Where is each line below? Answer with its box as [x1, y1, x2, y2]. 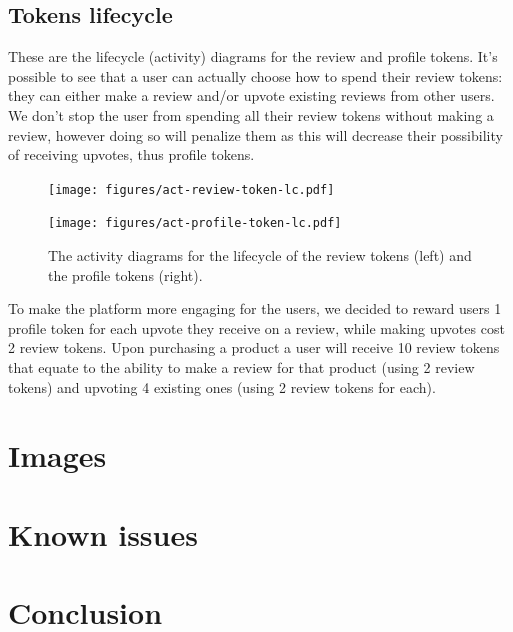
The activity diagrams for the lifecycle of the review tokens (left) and [48, 245, 472, 266]
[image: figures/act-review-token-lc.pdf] [48, 182, 335, 197]
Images [8, 435, 107, 476]
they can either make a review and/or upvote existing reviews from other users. [8, 85, 495, 106]
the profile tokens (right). [48, 264, 203, 285]
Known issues [8, 513, 198, 554]
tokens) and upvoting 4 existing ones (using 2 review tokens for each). [8, 376, 436, 397]
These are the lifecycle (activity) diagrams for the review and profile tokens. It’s [8, 46, 498, 67]
